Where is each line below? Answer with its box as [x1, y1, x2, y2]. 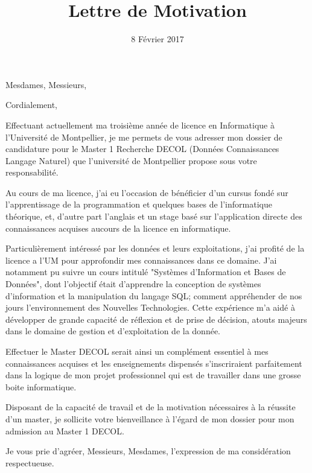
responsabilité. [5, 166, 59, 179]
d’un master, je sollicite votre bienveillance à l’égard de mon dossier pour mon [5, 412, 294, 425]
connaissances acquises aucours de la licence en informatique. [5, 221, 231, 234]
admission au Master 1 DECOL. [5, 424, 124, 437]
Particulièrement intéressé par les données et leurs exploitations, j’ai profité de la [5, 242, 305, 255]
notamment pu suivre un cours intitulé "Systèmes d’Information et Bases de [5, 265, 286, 278]
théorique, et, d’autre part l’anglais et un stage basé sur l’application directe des [5, 210, 302, 223]
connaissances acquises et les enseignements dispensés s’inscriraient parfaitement [5, 357, 302, 369]
